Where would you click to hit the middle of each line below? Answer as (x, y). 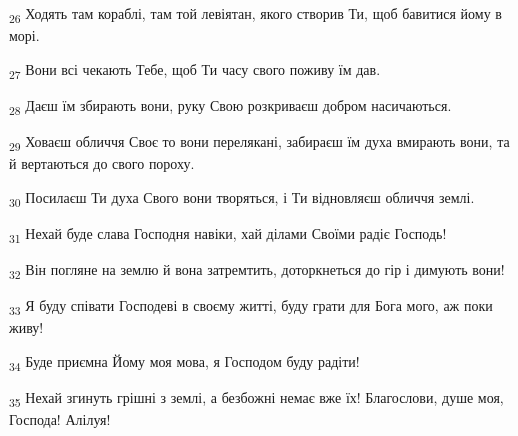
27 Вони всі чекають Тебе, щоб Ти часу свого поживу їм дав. (195, 70)
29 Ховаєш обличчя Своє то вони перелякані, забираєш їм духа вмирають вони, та (259, 142)
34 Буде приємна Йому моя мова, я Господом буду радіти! (184, 362)
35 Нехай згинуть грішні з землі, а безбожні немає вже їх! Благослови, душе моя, (256, 398)
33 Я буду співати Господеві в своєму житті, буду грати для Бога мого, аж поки (251, 306)
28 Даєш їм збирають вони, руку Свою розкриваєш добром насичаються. (230, 106)
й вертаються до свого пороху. (102, 163)
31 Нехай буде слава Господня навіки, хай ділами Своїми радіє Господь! (228, 234)
